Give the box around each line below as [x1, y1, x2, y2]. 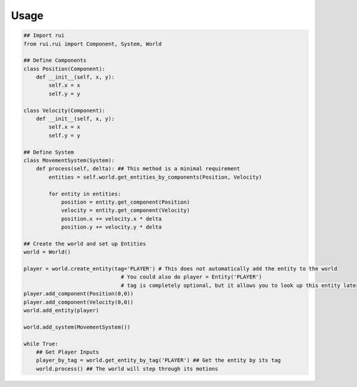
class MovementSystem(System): [23, 157, 115, 164]
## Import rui [23, 32, 65, 39]
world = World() [23, 249, 71, 255]
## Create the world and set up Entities [23, 240, 146, 247]
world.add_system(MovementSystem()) [23, 323, 131, 330]
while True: [23, 340, 59, 347]
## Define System [23, 149, 74, 155]
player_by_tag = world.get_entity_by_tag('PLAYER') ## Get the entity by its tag [36, 357, 281, 364]
